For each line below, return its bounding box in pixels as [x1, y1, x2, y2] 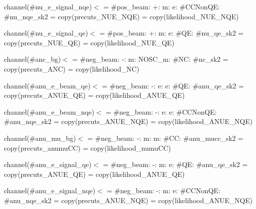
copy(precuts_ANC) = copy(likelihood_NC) [4, 63, 140, 74]
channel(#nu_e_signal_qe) [4, 28, 88, 38]
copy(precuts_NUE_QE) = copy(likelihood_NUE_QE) [4, 37, 175, 47]
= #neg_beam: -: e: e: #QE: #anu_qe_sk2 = [102, 80, 244, 90]
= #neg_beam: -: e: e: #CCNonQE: [106, 106, 217, 117]
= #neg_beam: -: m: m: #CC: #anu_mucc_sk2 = [87, 132, 244, 143]
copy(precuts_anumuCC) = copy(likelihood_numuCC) [4, 142, 171, 153]
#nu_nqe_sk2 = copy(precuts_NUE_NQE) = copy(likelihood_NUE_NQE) [4, 11, 239, 21]
